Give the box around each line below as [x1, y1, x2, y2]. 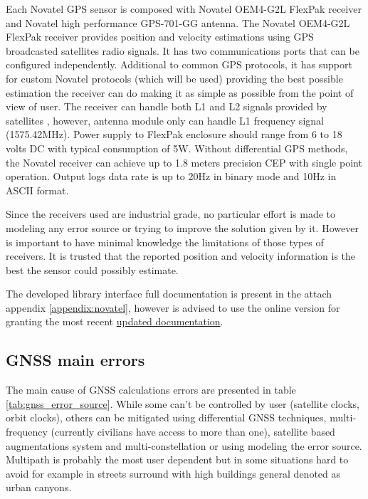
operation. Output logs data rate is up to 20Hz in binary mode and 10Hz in [6, 169, 337, 184]
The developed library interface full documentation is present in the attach [6, 286, 332, 301]
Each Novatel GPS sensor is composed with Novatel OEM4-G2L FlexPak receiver [6, 1, 362, 16]
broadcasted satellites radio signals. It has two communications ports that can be [6, 43, 359, 58]
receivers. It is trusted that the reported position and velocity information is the [6, 248, 356, 263]
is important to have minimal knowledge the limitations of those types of [6, 234, 324, 249]
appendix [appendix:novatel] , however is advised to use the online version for [6, 300, 340, 315]
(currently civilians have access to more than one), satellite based [51, 424, 335, 439]
